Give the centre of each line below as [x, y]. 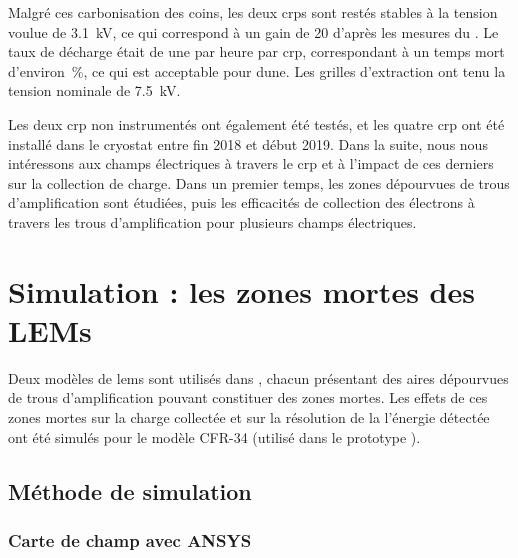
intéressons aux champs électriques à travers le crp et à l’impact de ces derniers [251, 163]
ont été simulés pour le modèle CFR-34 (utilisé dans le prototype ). [214, 436]
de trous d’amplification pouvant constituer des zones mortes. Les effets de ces [248, 397]
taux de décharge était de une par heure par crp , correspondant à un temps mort [256, 51]
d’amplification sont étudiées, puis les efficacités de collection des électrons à [241, 202]
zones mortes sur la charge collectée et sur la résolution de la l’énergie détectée [249, 417]
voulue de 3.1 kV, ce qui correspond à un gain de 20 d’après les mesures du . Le [253, 31]
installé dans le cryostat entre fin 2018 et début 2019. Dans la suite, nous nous [248, 143]
